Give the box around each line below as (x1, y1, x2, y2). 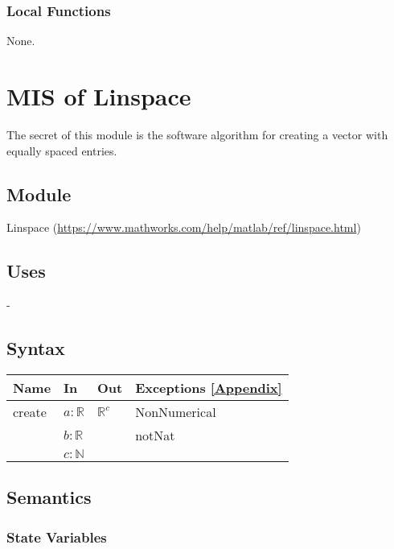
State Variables (6, 526, 107, 547)
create (13, 402, 47, 421)
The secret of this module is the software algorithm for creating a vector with (6, 126, 388, 142)
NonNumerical (135, 402, 216, 421)
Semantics (6, 485, 92, 510)
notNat (135, 425, 175, 444)
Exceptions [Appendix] (135, 378, 282, 397)
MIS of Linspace (6, 80, 191, 112)
